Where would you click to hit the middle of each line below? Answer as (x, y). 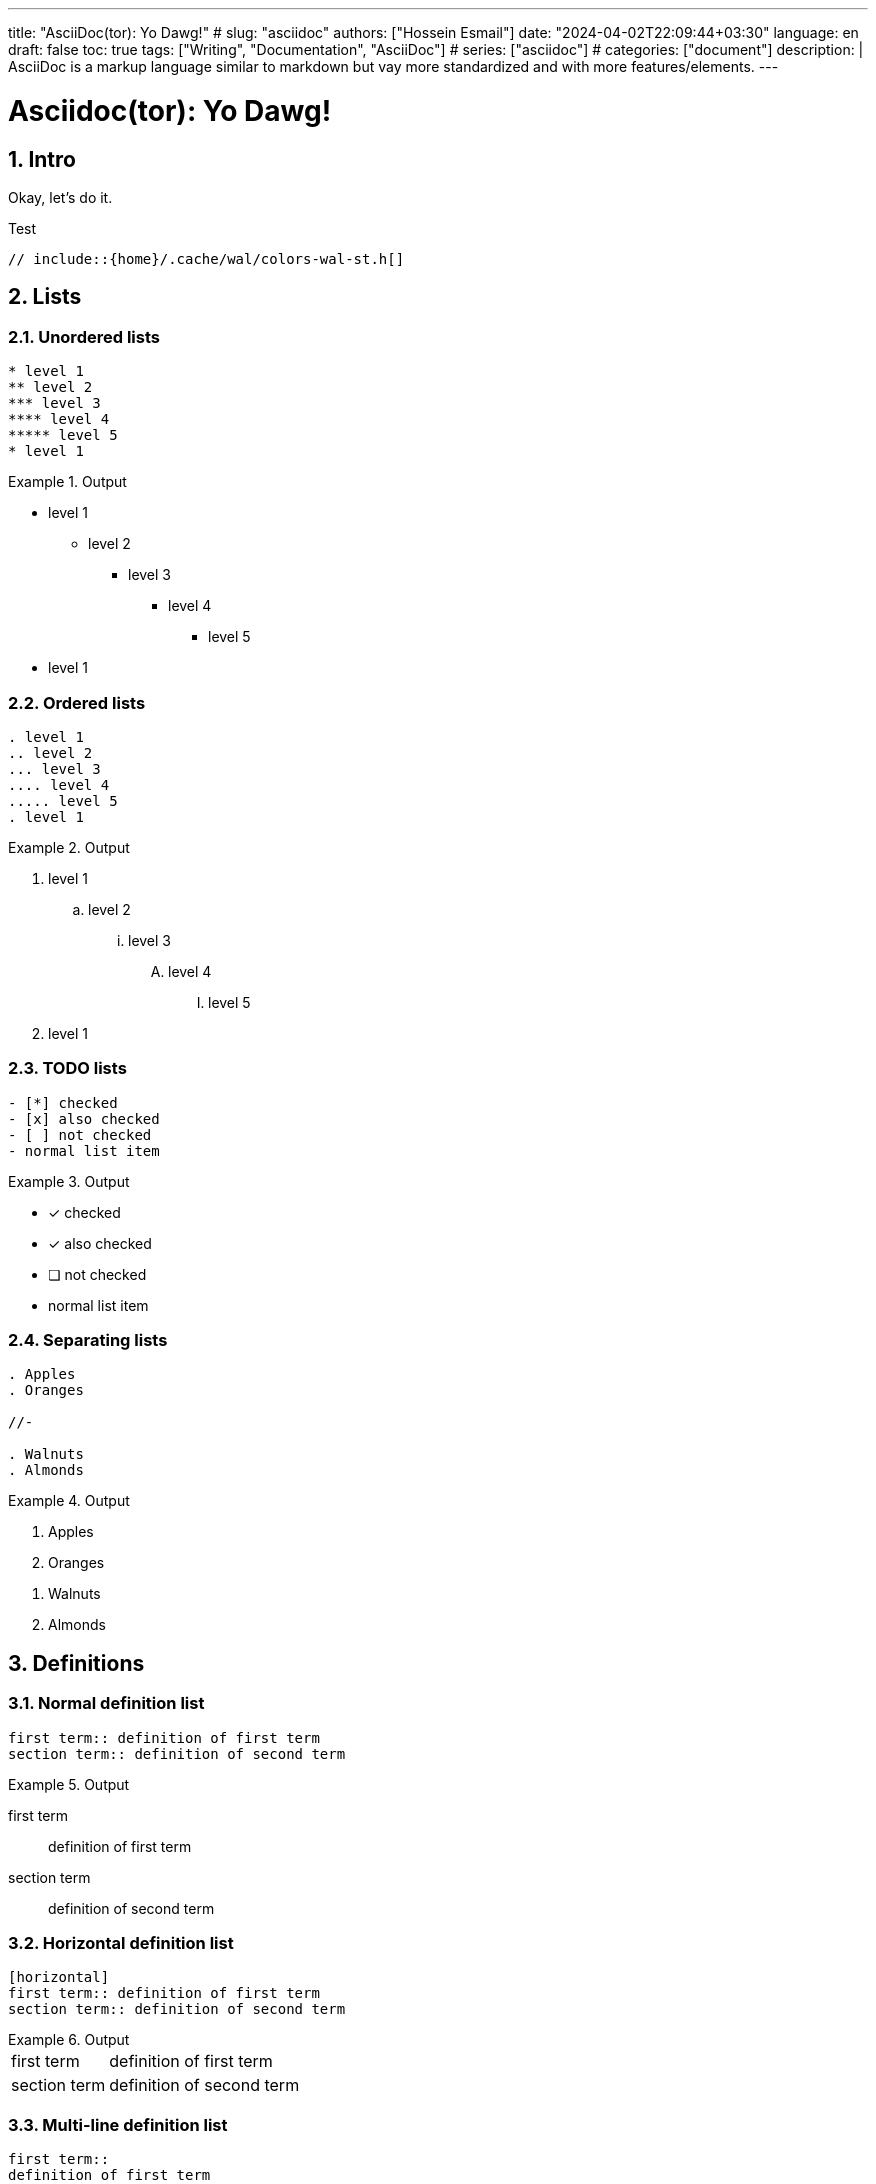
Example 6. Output (69, 2040)
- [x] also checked (84, 1118)
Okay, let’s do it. (60, 197)
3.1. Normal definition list (106, 1703)
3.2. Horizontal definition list (121, 1942)
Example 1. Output (67, 482)
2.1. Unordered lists (84, 336)
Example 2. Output (69, 847)
